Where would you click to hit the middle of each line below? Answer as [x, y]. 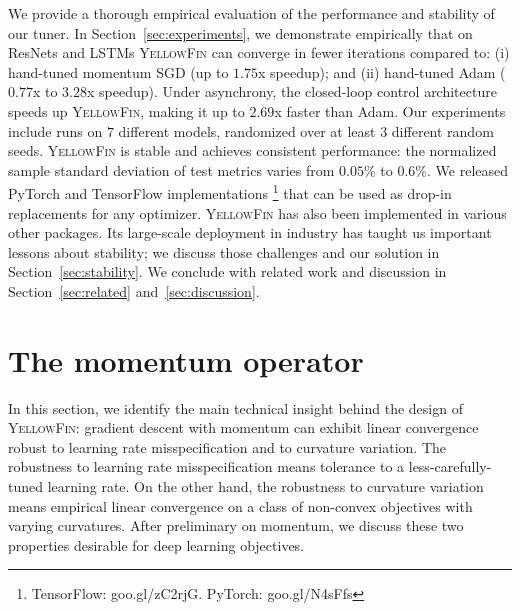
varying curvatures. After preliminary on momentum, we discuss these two [236, 525]
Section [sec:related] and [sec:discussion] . [134, 290]
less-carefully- [450, 466]
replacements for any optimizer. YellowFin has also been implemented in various [257, 212]
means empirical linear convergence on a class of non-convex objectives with [240, 505]
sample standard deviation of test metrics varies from [171, 169]
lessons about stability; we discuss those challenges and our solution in [224, 251]
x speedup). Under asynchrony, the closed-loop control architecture [291, 91]
